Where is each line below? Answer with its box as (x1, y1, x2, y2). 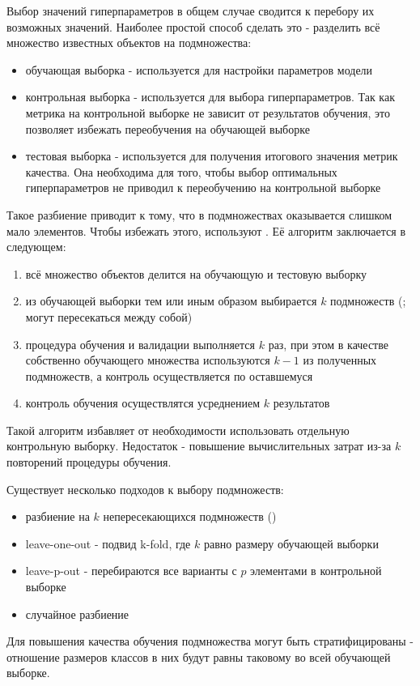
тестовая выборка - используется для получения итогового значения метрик (25, 147, 398, 164)
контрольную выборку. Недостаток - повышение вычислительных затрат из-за (6, 437, 392, 454)
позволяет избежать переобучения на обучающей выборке (25, 120, 310, 137)
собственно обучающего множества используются (25, 352, 270, 369)
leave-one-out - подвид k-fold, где (25, 535, 191, 552)
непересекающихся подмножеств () (103, 508, 277, 525)
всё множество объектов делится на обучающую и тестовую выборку (25, 265, 367, 282)
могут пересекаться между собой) (25, 308, 193, 325)
